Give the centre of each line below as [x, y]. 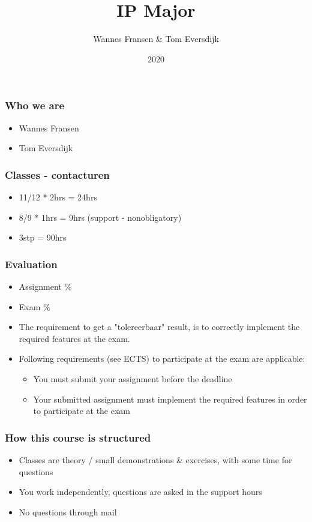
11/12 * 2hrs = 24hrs [58, 197]
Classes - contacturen [57, 174]
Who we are [35, 105]
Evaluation [31, 264]
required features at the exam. [74, 338]
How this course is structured [78, 437]
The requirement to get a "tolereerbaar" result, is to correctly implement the [159, 327]
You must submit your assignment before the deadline [133, 378]
